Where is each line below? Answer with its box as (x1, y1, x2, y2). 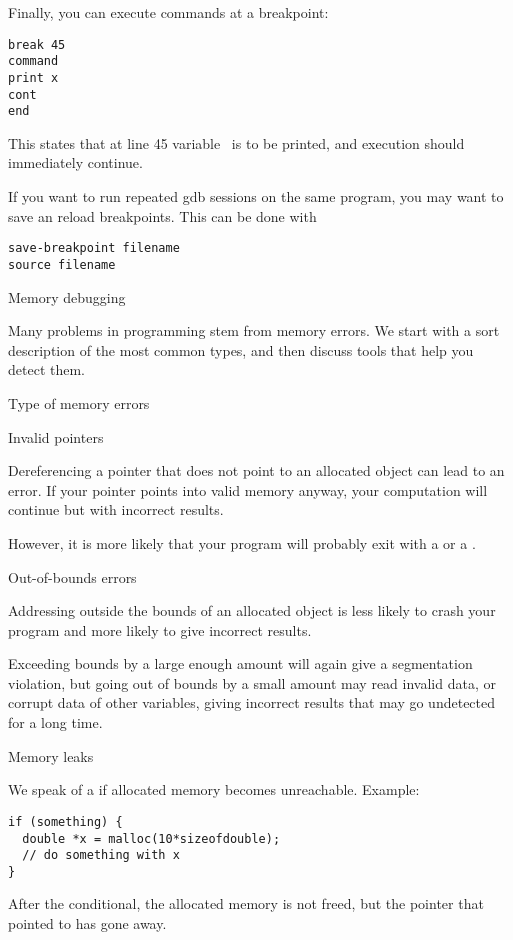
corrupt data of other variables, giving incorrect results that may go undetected (8, 692, 496, 713)
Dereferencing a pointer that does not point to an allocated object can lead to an (8, 460, 505, 481)
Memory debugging (8, 286, 126, 307)
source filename (8, 257, 116, 272)
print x (8, 70, 59, 85)
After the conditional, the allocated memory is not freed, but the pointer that (8, 893, 484, 914)
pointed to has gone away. (8, 913, 167, 934)
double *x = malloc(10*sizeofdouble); (22, 831, 281, 846)
